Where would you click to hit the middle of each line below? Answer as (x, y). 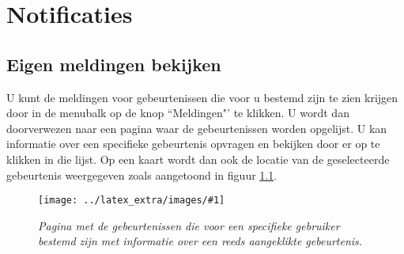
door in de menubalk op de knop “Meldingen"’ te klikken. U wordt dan (178, 113)
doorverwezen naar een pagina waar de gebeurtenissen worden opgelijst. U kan (197, 128)
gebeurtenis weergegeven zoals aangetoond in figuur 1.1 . (142, 174)
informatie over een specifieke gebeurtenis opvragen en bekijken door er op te (193, 144)
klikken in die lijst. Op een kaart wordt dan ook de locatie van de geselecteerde (198, 159)
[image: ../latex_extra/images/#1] (132, 201)
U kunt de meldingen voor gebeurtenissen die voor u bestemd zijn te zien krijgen (202, 97)
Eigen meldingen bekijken (114, 64)
